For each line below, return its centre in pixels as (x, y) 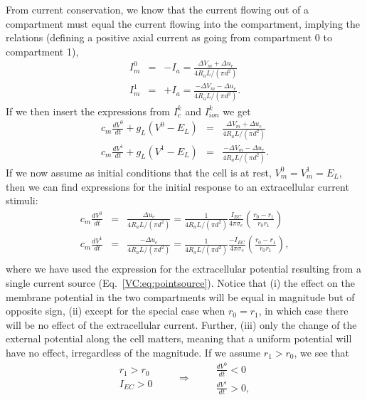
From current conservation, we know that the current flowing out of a (157, 9)
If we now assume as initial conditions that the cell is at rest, (139, 172)
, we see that (321, 352)
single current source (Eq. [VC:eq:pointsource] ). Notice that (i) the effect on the (180, 283)
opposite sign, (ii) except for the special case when (116, 311)
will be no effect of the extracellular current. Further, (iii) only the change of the (181, 324)
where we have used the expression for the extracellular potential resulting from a (183, 269)
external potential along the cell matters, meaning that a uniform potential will (179, 338)
